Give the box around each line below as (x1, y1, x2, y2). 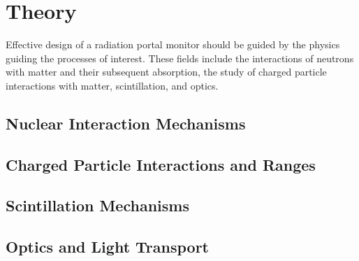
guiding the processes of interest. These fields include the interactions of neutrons (6, 50, 354, 65)
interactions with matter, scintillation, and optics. (6, 78, 219, 92)
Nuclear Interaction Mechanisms (6, 112, 246, 134)
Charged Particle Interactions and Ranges (6, 153, 316, 175)
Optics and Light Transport (6, 236, 209, 258)
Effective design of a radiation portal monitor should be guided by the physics (6, 37, 340, 52)
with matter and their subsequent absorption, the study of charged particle (6, 64, 327, 79)
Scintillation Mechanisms (6, 195, 189, 216)
